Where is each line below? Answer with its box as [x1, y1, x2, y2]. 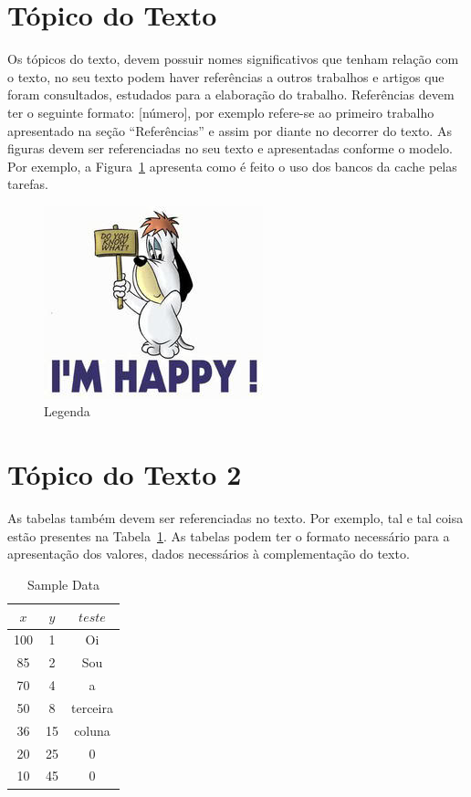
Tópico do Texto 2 [7, 456, 242, 493]
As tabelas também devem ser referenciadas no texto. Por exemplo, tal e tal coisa [7, 509, 464, 528]
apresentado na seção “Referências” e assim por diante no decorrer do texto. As [7, 121, 452, 140]
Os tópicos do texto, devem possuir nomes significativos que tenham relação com [7, 49, 459, 68]
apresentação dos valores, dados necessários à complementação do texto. [7, 544, 410, 563]
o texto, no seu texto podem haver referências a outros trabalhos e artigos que [7, 67, 445, 86]
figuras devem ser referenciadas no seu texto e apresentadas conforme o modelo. [7, 139, 453, 158]
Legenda [44, 402, 90, 421]
